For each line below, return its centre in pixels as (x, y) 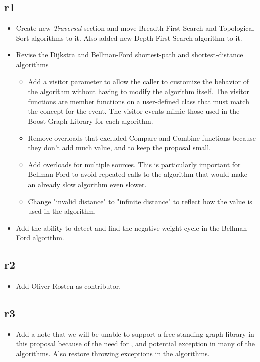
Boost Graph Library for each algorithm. (90, 120)
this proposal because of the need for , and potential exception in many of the (135, 344)
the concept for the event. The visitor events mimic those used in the (134, 111)
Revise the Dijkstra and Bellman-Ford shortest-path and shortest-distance (129, 55)
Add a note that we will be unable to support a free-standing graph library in (135, 334)
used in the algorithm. (62, 211)
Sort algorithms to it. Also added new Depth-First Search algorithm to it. (129, 37)
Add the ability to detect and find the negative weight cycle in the (118, 228)
